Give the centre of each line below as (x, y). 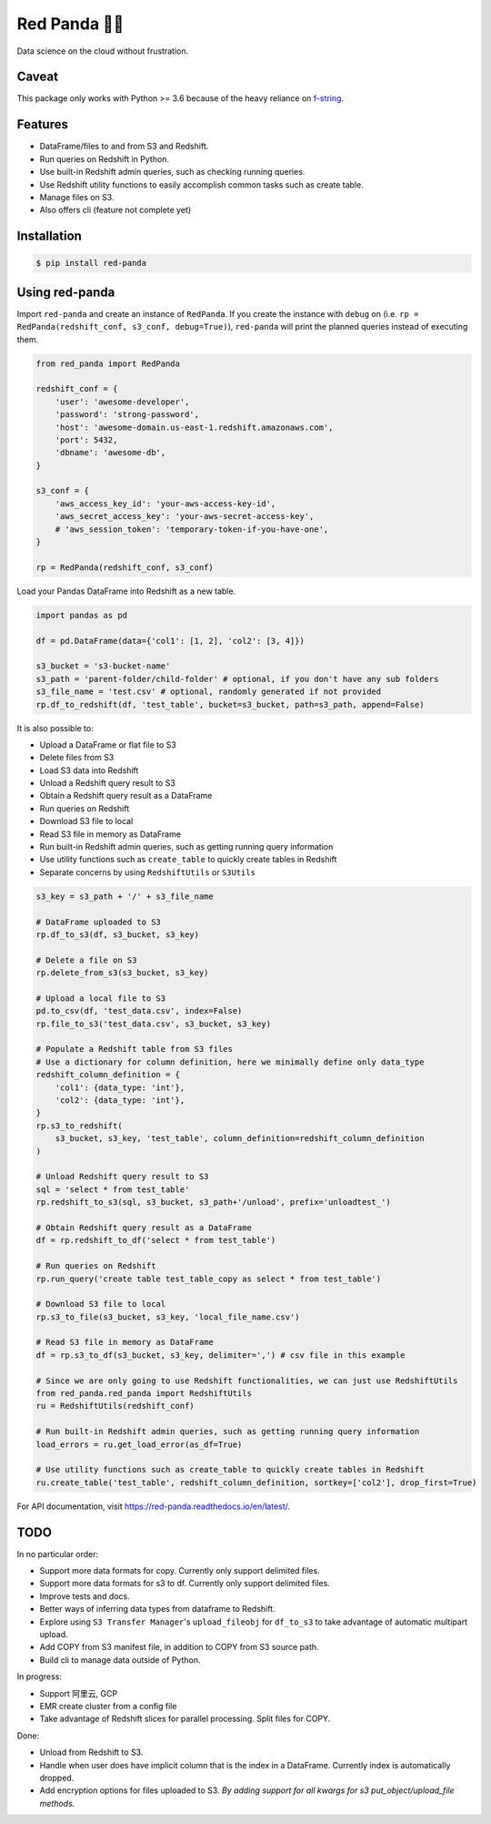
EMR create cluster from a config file (108, 1706)
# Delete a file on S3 (86, 960)
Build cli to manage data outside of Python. (120, 1660)
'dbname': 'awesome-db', (110, 453)
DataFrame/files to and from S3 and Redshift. (124, 147)
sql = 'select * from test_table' (113, 1189)
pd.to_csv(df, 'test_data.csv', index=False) (139, 1011)
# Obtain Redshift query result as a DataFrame (144, 1228)
